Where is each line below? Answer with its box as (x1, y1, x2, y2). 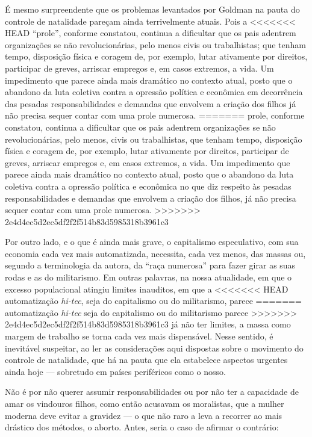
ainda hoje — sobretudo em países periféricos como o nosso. (5, 365, 226, 377)
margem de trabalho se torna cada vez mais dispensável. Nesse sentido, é (5, 330, 273, 342)
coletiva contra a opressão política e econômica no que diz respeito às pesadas (5, 179, 292, 192)
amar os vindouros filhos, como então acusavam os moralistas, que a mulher (5, 397, 284, 409)
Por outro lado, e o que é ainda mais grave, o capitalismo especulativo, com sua (5, 235, 299, 248)
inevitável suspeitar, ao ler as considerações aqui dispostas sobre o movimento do (5, 341, 304, 354)
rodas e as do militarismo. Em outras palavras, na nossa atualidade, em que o (5, 271, 292, 284)
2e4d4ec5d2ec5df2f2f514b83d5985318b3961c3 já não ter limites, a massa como (5, 318, 291, 330)
